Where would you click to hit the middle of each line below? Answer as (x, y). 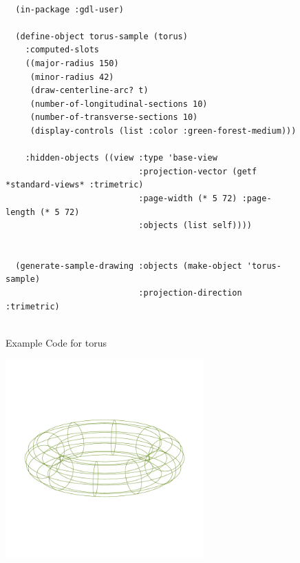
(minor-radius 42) (72, 77)
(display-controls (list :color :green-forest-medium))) (163, 131)
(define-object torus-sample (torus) (101, 36)
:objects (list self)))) (195, 226)
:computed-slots (62, 50)
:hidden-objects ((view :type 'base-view (121, 158)
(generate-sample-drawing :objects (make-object (129, 266)
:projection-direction (190, 293)
